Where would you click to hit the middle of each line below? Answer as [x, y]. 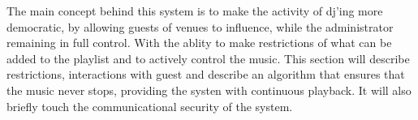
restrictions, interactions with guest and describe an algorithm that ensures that [206, 74]
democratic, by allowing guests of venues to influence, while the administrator [200, 26]
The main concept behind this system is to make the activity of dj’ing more [195, 11]
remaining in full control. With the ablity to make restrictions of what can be [199, 43]
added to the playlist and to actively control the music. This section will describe [208, 58]
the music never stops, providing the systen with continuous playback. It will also [209, 90]
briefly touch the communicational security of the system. [150, 106]
